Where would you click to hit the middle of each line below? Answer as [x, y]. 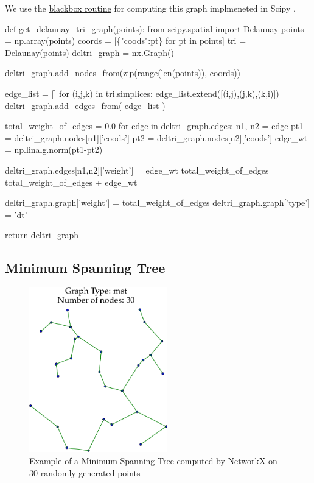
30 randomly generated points [85, 472]
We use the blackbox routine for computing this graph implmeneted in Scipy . [150, 8]
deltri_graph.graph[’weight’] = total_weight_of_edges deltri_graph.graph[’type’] [157, 203]
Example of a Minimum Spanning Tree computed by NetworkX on [153, 461]
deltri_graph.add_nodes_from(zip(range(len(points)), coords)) [123, 73]
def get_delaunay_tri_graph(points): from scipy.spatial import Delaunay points [155, 28]
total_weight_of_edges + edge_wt [71, 182]
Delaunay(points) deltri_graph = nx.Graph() [89, 52]
